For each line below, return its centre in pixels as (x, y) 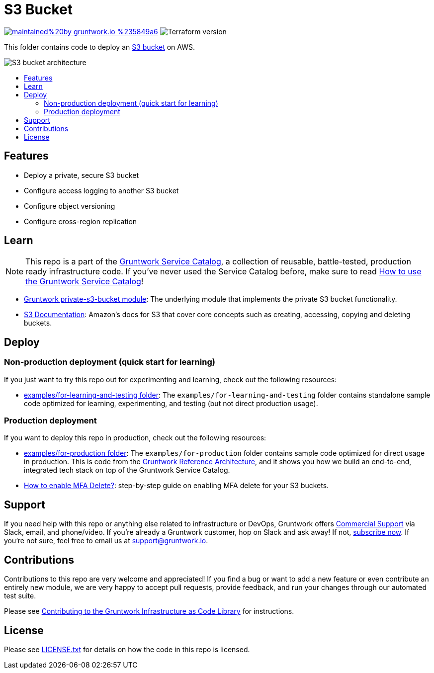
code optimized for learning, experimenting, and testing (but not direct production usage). (171, 403)
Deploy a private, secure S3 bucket (82, 175)
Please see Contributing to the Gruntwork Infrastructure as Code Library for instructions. (149, 611)
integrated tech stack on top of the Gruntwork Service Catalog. (127, 470)
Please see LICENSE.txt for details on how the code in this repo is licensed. (127, 649)
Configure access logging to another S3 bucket (101, 190)
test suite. (20, 596)
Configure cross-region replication (81, 221)
